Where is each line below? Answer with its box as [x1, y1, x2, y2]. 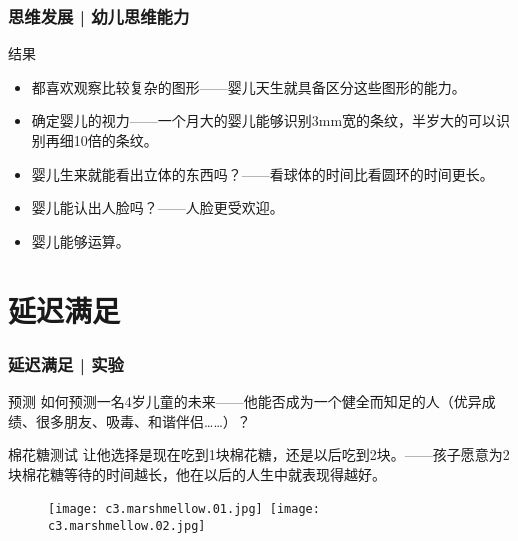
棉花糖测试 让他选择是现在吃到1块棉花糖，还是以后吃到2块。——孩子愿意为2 [8, 444, 510, 465]
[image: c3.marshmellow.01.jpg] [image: [48, 502, 320, 517]
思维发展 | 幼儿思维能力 [8, 3, 190, 28]
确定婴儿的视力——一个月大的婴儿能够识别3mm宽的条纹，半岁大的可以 [31, 110, 497, 131]
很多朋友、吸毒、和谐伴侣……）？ [35, 410, 251, 431]
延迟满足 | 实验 [8, 351, 124, 376]
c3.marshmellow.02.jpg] [48, 519, 206, 533]
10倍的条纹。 [73, 130, 158, 150]
